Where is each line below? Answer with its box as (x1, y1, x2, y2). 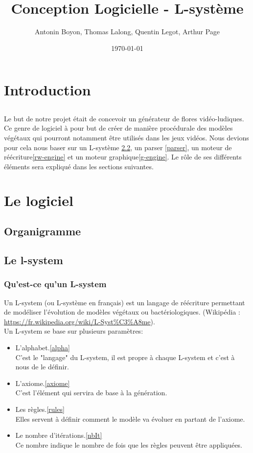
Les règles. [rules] (15, 404, 65, 414)
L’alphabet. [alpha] (15, 342, 70, 352)
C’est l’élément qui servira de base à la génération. (15, 387, 167, 398)
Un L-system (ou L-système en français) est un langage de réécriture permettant (4, 297, 245, 307)
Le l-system (4, 252, 63, 267)
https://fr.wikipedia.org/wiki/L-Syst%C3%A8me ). (4, 316, 155, 326)
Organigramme (4, 224, 81, 239)
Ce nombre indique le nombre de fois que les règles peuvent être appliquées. (15, 439, 242, 450)
